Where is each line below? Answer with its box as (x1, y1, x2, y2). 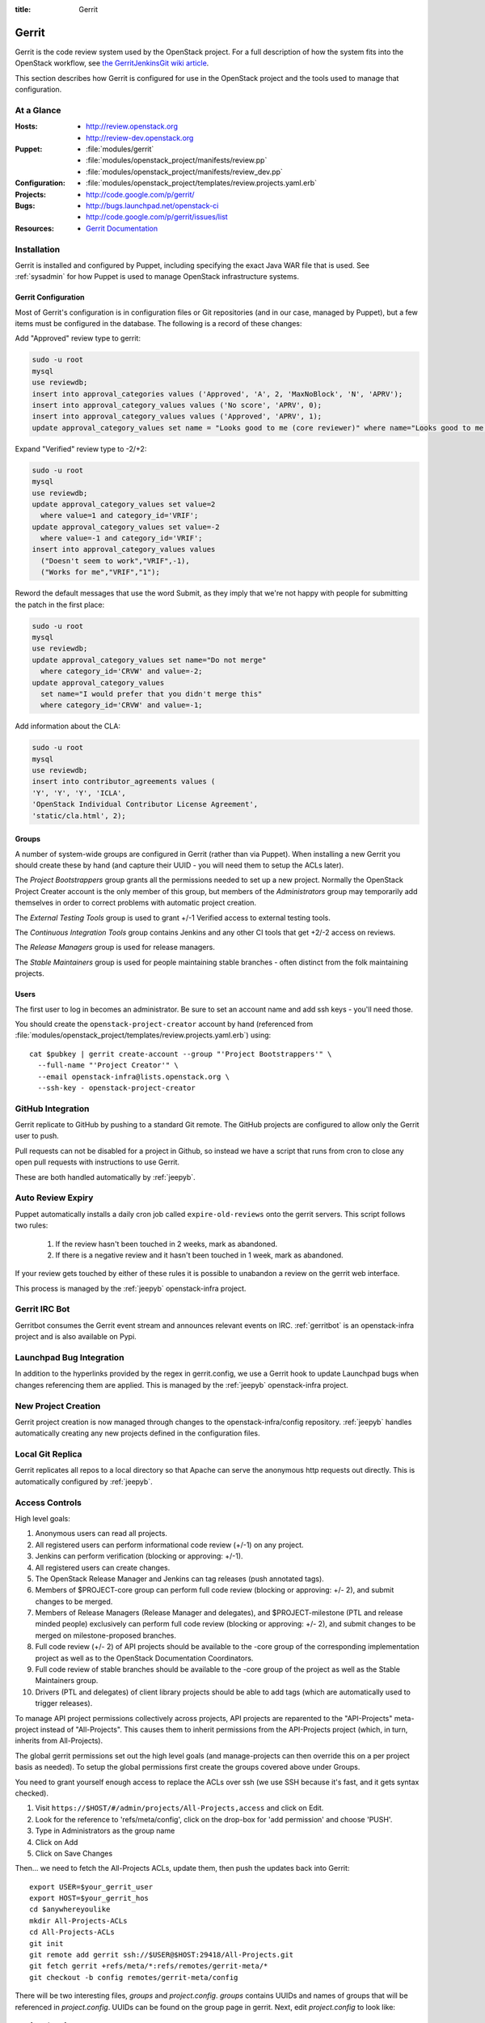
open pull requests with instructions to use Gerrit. (15, 1157, 180, 1167)
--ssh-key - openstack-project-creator (37, 1083, 196, 1092)
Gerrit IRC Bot (15, 1304, 70, 1315)
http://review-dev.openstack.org (86, 133, 194, 142)
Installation (15, 244, 61, 255)
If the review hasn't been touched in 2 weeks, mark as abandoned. (55, 1239, 278, 1249)
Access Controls (15, 1497, 82, 1508)
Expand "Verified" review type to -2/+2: (15, 443, 147, 453)
